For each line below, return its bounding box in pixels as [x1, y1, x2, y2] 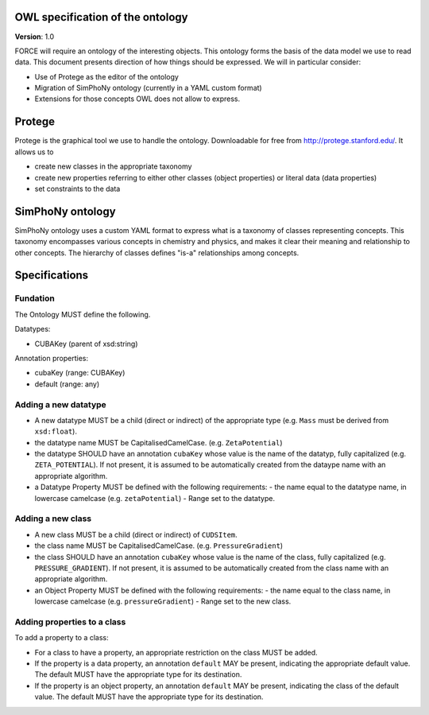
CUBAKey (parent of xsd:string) [34, 339, 138, 348]
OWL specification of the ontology [14, 10, 188, 24]
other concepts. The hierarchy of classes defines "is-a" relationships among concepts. [14, 247, 300, 258]
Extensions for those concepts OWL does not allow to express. [34, 94, 241, 103]
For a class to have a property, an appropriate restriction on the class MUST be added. [34, 647, 318, 657]
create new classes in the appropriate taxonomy [34, 161, 192, 171]
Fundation [14, 293, 55, 304]
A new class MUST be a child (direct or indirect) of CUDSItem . [34, 530, 238, 539]
